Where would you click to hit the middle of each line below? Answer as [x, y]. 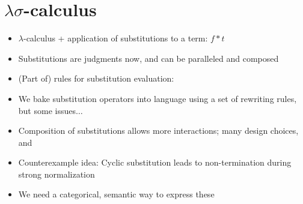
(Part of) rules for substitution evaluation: [96, 78]
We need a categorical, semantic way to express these [116, 194]
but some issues [47, 110]
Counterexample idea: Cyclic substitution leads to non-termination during [155, 162]
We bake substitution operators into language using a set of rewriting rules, [158, 98]
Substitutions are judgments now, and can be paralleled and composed [148, 58]
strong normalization [57, 174]
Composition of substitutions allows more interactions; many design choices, [158, 130]
